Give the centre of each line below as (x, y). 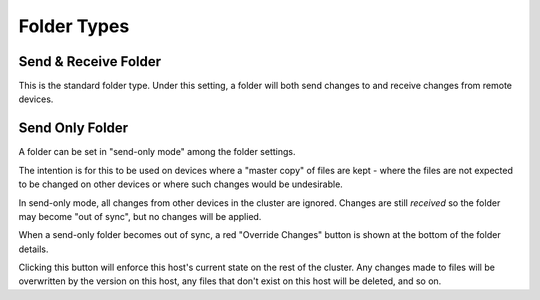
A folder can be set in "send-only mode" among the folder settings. (157, 152)
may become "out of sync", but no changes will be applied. (140, 216)
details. (33, 249)
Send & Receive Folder (90, 61)
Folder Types (74, 26)
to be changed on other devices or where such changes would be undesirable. (181, 184)
